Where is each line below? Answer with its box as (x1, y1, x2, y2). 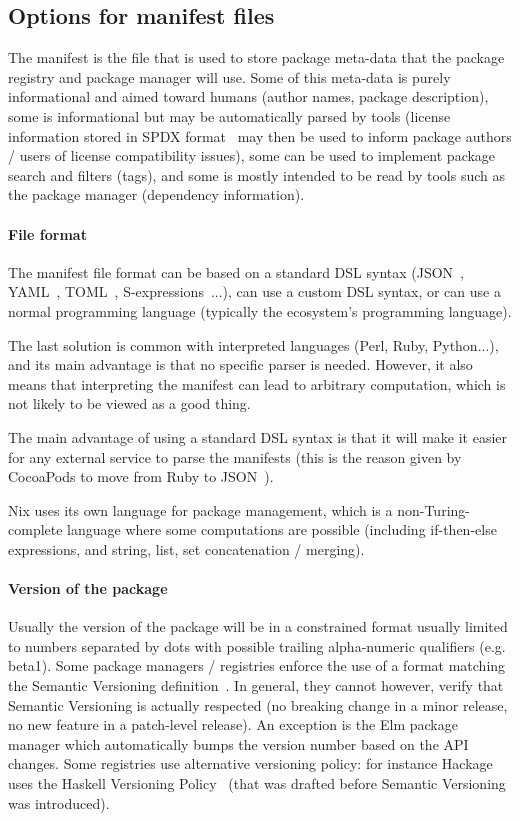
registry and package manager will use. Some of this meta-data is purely (8, 66, 451, 87)
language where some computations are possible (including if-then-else (67, 519, 497, 540)
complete (8, 519, 63, 540)
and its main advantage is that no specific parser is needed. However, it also (8, 354, 473, 375)
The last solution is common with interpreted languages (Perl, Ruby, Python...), (8, 334, 499, 355)
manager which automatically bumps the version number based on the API (8, 733, 469, 754)
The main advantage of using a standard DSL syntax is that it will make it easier (8, 426, 507, 447)
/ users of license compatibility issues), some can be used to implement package (8, 145, 496, 166)
